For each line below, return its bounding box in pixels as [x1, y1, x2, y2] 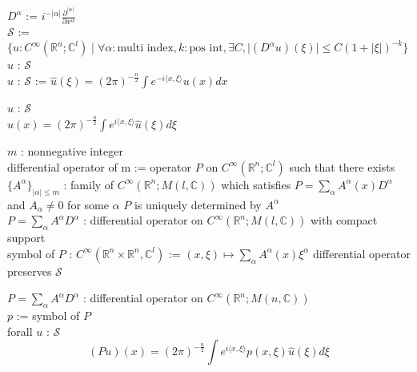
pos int [189, 42, 223, 55]
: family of [63, 176, 114, 192]
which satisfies [221, 176, 291, 192]
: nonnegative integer [20, 143, 123, 160]
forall [7, 322, 33, 339]
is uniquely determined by [134, 196, 262, 212]
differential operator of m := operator [7, 158, 192, 175]
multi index [117, 42, 174, 55]
